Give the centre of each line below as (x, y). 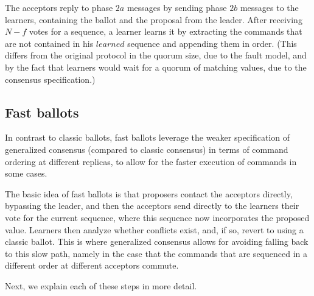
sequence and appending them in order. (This (212, 43)
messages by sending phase (177, 7)
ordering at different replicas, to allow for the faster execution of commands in (151, 161)
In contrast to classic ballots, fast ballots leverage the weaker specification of (148, 137)
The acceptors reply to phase (59, 7)
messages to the (269, 7)
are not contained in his (49, 43)
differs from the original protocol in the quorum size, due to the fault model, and (156, 55)
